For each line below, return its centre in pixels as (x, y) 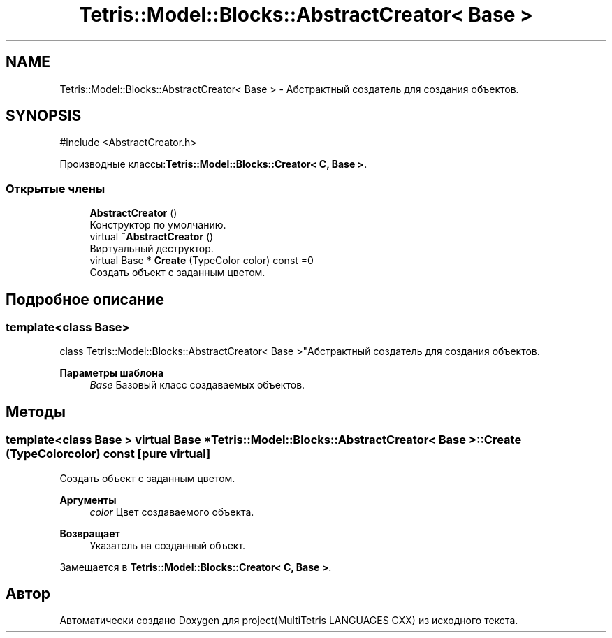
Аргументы (88, 500)
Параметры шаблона (112, 373)
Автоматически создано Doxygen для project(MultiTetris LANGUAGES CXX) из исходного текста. (289, 621)
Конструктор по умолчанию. (158, 225)
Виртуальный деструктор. (152, 249)
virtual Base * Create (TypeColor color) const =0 (202, 261)
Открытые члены (56, 188)
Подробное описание (85, 299)
